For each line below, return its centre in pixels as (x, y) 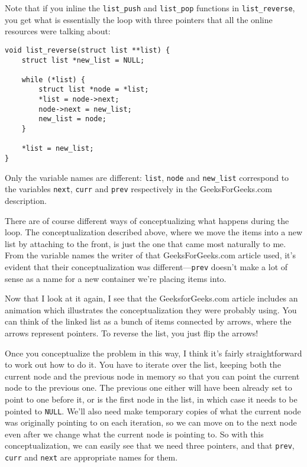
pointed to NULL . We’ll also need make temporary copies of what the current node (153, 411)
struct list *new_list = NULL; (83, 60)
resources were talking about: (58, 31)
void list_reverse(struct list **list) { (88, 50)
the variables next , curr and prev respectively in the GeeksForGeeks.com (138, 189)
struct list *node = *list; (94, 90)
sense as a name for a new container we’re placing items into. (116, 278)
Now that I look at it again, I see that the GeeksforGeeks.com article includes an (151, 298)
